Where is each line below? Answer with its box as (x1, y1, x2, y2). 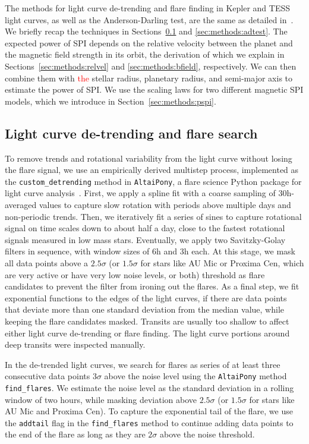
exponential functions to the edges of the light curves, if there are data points (5, 291, 287, 304)
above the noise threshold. (159, 428, 255, 440)
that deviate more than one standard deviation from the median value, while (5, 303, 284, 316)
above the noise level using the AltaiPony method (104, 370, 287, 382)
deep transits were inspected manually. (5, 338, 146, 351)
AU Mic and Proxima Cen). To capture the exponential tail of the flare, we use (5, 405, 293, 417)
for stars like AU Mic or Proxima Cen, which (140, 256, 304, 269)
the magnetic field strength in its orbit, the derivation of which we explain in (5, 48, 285, 61)
